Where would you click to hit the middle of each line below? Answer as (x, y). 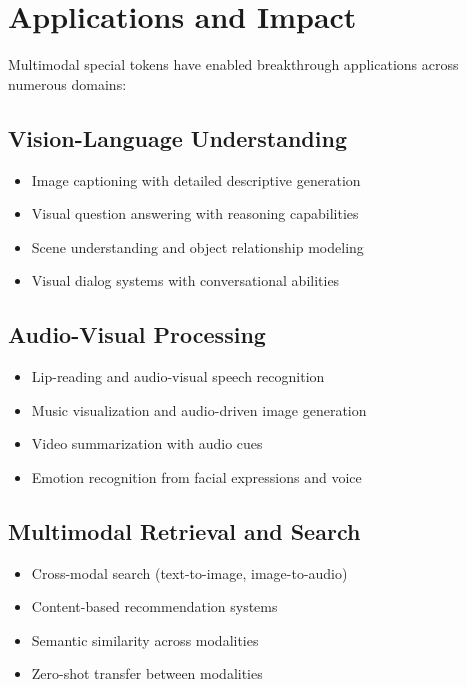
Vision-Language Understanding (177, 137)
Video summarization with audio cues (147, 443)
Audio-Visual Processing (137, 334)
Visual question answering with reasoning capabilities (195, 213)
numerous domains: (67, 83)
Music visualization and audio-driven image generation (199, 409)
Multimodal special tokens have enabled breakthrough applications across (233, 64)
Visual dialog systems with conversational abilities (185, 280)
